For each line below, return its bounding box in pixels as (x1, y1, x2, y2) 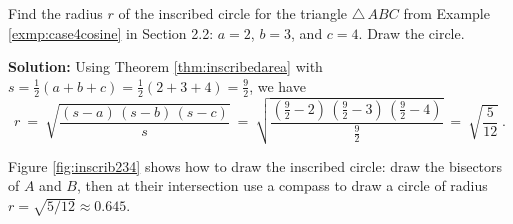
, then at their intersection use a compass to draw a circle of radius (77, 175, 488, 196)
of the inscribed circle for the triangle (118, 3, 348, 23)
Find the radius (8, 3, 103, 23)
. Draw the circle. (358, 22, 465, 43)
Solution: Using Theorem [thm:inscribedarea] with (8, 56, 323, 77)
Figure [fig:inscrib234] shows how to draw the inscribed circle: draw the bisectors (8, 155, 503, 176)
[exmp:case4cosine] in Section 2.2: (8, 22, 214, 43)
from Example (403, 3, 490, 23)
